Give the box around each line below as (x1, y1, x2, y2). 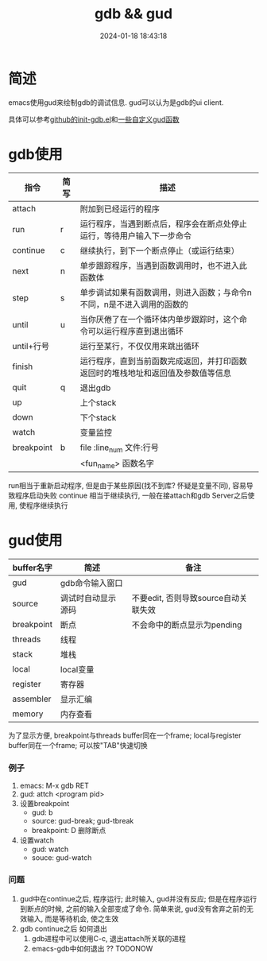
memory (12, 708, 44, 719)
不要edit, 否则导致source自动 (131, 592, 240, 603)
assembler (12, 693, 52, 704)
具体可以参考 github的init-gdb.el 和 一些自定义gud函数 (8, 114, 180, 124)
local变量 (60, 664, 95, 675)
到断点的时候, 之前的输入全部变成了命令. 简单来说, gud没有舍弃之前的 (19, 904, 247, 913)
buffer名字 (12, 562, 53, 573)
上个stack (79, 397, 117, 408)
